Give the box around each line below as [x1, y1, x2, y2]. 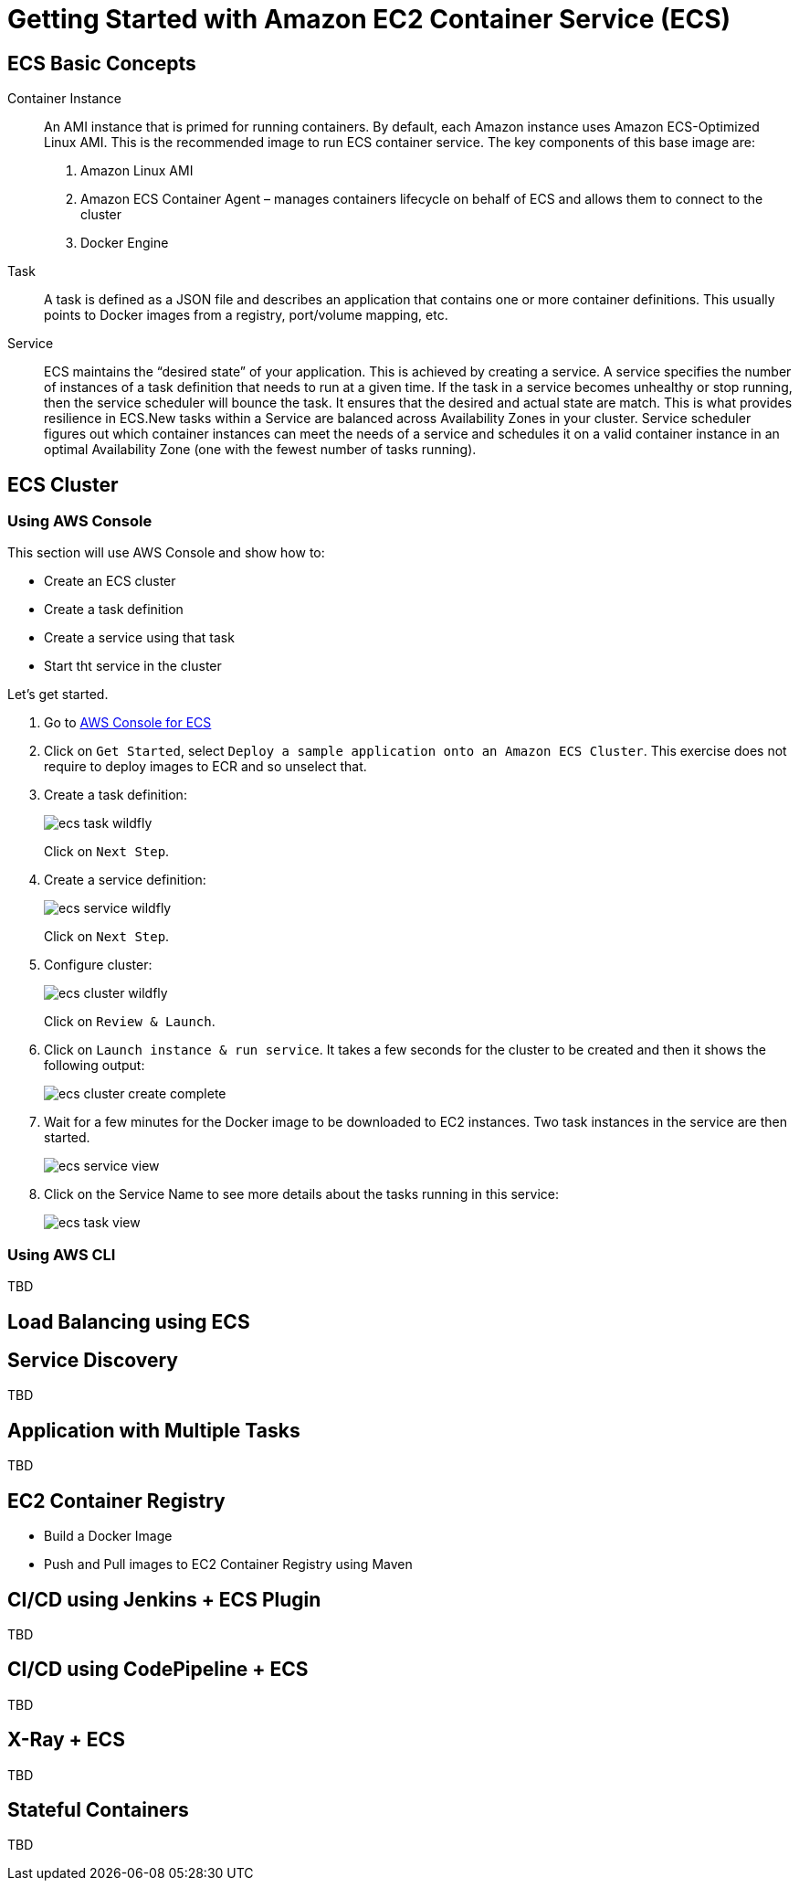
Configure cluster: [44, 957, 152, 973]
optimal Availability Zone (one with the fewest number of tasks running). [44, 441, 477, 458]
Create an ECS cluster [44, 573, 176, 589]
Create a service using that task [44, 630, 235, 646]
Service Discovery [7, 1348, 178, 1372]
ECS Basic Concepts [7, 51, 196, 75]
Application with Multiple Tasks [7, 1418, 300, 1442]
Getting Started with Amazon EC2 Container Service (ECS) [7, 4, 731, 35]
